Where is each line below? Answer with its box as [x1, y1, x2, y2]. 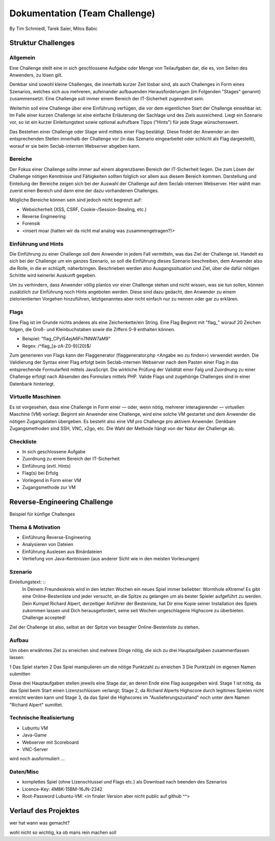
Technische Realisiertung [9, 714, 74, 721]
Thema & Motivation [9, 524, 61, 531]
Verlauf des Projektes [9, 806, 80, 815]
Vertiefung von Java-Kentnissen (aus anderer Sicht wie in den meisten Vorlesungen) [22, 556, 200, 562]
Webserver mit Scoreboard [22, 739, 79, 745]
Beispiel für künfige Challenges [9, 511, 75, 517]
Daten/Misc [9, 768, 39, 775]
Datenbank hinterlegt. [9, 381, 56, 387]
